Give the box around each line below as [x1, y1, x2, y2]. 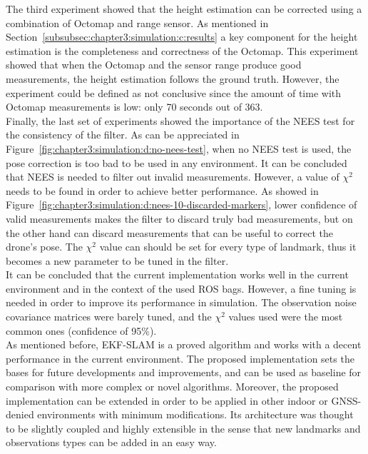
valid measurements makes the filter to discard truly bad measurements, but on [6, 211, 353, 226]
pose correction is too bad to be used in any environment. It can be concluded [6, 155, 347, 170]
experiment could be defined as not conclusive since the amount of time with [6, 85, 342, 100]
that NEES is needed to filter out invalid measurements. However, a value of [6, 169, 339, 184]
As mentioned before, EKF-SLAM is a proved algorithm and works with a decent [6, 337, 362, 352]
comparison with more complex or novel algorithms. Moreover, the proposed [6, 379, 339, 394]
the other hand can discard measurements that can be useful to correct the [6, 225, 333, 240]
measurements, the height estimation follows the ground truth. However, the [6, 71, 339, 86]
